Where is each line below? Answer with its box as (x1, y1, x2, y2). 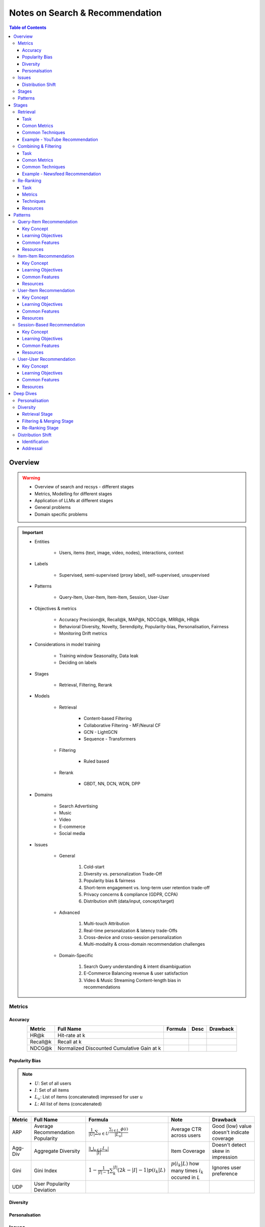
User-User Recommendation (18, 356, 76, 362)
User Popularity (34, 1180, 70, 1187)
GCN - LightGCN (83, 729, 118, 735)
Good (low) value (212, 1123, 252, 1130)
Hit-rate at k (57, 1032, 85, 1039)
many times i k (171, 1167, 204, 1175)
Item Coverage (171, 1147, 206, 1154)
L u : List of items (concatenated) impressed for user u (34, 1094, 143, 1101)
